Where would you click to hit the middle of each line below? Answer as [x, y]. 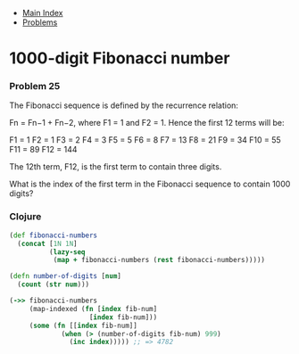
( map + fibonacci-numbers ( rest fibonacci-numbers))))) [159, 260]
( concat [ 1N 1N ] [47, 243]
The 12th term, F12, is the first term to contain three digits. [116, 167]
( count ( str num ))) [54, 284]
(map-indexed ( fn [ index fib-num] [93, 309]
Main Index [42, 13]
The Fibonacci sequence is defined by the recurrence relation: [124, 105]
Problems [40, 22]
